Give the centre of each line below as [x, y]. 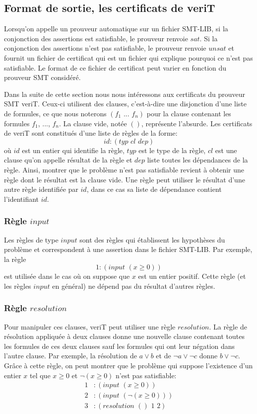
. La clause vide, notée [93, 123]
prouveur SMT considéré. [42, 77]
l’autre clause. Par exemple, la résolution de [71, 356]
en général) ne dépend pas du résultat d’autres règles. [134, 286]
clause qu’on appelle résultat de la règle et [68, 160]
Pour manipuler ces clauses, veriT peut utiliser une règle [90, 326]
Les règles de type [31, 239]
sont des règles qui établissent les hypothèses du [152, 239]
